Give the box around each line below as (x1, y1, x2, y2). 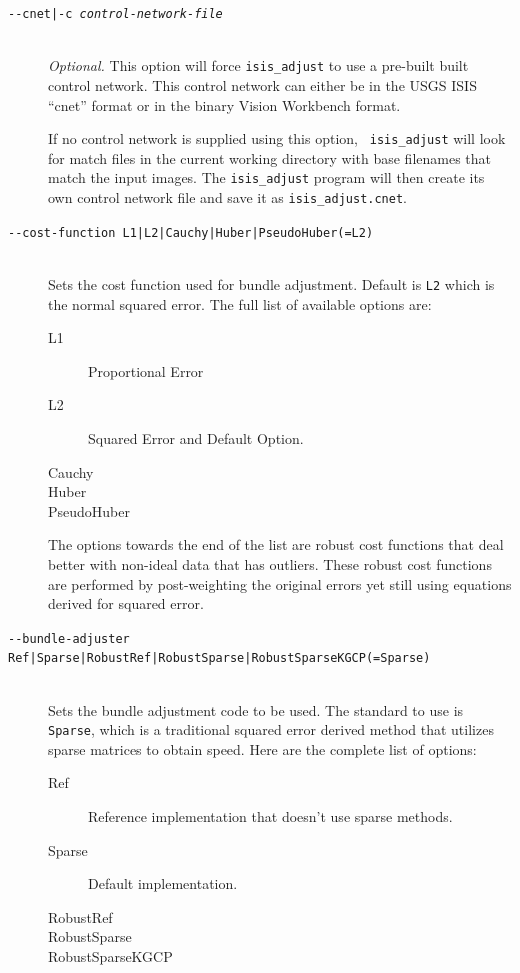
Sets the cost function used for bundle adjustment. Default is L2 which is (48, 273, 495, 294)
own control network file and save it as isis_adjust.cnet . (48, 187, 407, 207)
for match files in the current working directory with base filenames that (48, 147, 492, 168)
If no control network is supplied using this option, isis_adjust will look (48, 128, 506, 149)
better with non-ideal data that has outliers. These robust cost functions (48, 553, 492, 574)
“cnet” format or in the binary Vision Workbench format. (48, 94, 401, 115)
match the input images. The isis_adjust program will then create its (48, 167, 485, 188)
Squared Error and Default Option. (88, 427, 304, 448)
